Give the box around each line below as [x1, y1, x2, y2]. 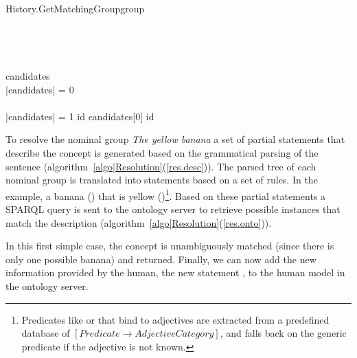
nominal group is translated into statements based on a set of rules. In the [5, 172, 318, 187]
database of [21, 326, 70, 340]
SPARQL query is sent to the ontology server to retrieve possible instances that [5, 201, 341, 216]
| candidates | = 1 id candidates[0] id [5, 109, 154, 123]
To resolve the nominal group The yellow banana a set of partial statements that [5, 132, 345, 146]
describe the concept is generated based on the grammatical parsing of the [5, 145, 319, 159]
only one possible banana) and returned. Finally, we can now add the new [5, 251, 316, 266]
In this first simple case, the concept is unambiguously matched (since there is [5, 238, 334, 253]
